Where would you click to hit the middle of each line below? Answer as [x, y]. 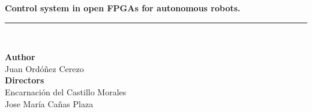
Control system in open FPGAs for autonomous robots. [123, 8]
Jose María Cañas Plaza [49, 103]
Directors [25, 80]
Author [20, 57]
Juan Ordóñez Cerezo [44, 68]
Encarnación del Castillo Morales [66, 91]
